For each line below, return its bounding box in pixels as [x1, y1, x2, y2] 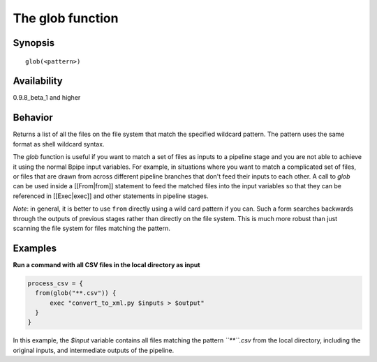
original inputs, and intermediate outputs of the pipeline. [13, 346, 175, 354]
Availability [13, 75, 63, 87]
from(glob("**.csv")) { [35, 289, 117, 297]
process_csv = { [27, 279, 84, 287]
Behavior [13, 112, 54, 123]
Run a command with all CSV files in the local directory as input [13, 260, 200, 269]
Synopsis [13, 37, 55, 49]
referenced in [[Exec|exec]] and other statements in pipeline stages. [13, 192, 209, 200]
